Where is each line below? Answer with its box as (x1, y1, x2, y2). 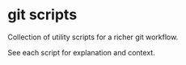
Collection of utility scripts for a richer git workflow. (7, 32, 179, 42)
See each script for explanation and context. (7, 47, 155, 57)
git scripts (7, 6, 78, 24)
